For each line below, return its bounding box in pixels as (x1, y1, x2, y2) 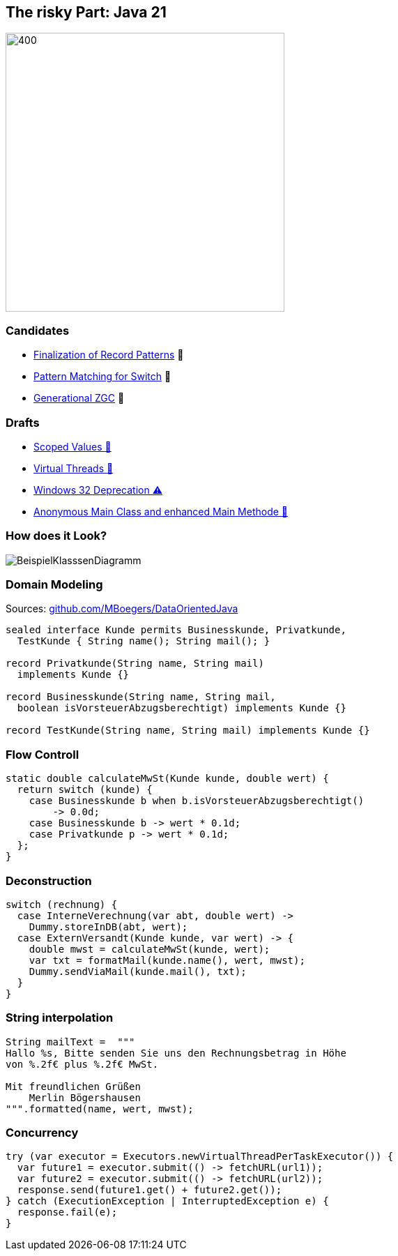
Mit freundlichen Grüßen (6, 1080, 141, 1092)
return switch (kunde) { (17, 784, 153, 796)
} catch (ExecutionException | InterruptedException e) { (6, 1195, 329, 1207)
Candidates (6, 323, 70, 338)
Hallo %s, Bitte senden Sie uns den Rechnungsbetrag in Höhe (6, 1047, 346, 1059)
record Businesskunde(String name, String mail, (6, 691, 276, 703)
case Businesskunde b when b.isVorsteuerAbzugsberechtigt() (29, 795, 365, 807)
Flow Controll (6, 747, 79, 762)
